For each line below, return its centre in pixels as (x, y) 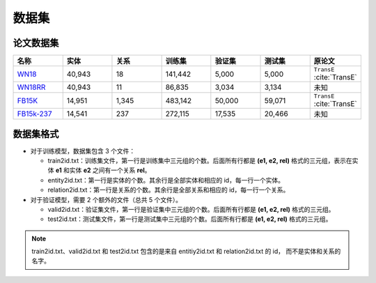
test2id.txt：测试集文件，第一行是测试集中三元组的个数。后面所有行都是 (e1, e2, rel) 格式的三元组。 (190, 219)
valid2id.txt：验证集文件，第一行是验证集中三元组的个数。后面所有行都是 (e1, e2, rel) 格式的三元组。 (191, 209)
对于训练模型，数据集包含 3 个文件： (83, 151)
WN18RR (31, 87)
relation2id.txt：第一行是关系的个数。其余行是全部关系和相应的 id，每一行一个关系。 (169, 190)
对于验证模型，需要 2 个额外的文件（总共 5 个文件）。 (106, 199)
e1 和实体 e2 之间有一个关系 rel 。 (103, 170)
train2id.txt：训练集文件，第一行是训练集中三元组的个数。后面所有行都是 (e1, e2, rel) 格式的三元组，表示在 (200, 160)
